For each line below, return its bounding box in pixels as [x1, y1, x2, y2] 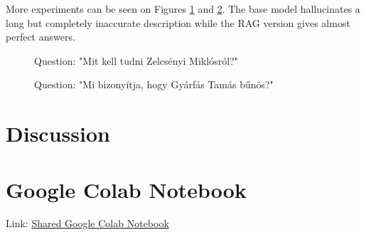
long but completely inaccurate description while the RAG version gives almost [6, 15, 350, 30]
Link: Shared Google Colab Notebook [6, 216, 169, 231]
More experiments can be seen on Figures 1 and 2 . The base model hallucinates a [6, 1, 360, 16]
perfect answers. [6, 29, 75, 44]
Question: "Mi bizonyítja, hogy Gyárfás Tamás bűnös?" [34, 77, 274, 92]
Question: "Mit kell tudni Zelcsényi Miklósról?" [34, 53, 238, 68]
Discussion [6, 119, 110, 148]
